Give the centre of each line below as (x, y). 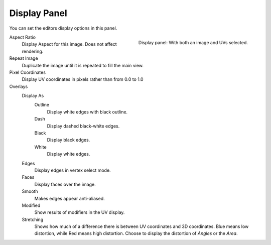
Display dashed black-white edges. (83, 126)
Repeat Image (24, 58)
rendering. (33, 51)
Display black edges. (69, 140)
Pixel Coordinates (28, 72)
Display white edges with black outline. (87, 112)
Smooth (30, 191)
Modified (31, 205)
